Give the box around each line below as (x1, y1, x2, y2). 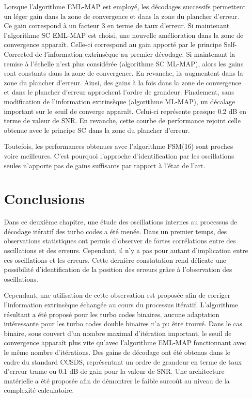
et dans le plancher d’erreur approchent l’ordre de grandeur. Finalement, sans (4, 87, 235, 97)
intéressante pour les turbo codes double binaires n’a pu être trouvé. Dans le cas (4, 318, 242, 329)
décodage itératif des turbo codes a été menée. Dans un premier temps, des (4, 226, 227, 236)
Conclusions (4, 189, 85, 208)
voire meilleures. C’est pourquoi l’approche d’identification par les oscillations (4, 150, 234, 160)
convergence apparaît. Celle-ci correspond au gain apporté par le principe (4, 39, 222, 49)
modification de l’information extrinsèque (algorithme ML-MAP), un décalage (4, 96, 236, 106)
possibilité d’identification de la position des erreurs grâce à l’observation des (4, 264, 232, 274)
